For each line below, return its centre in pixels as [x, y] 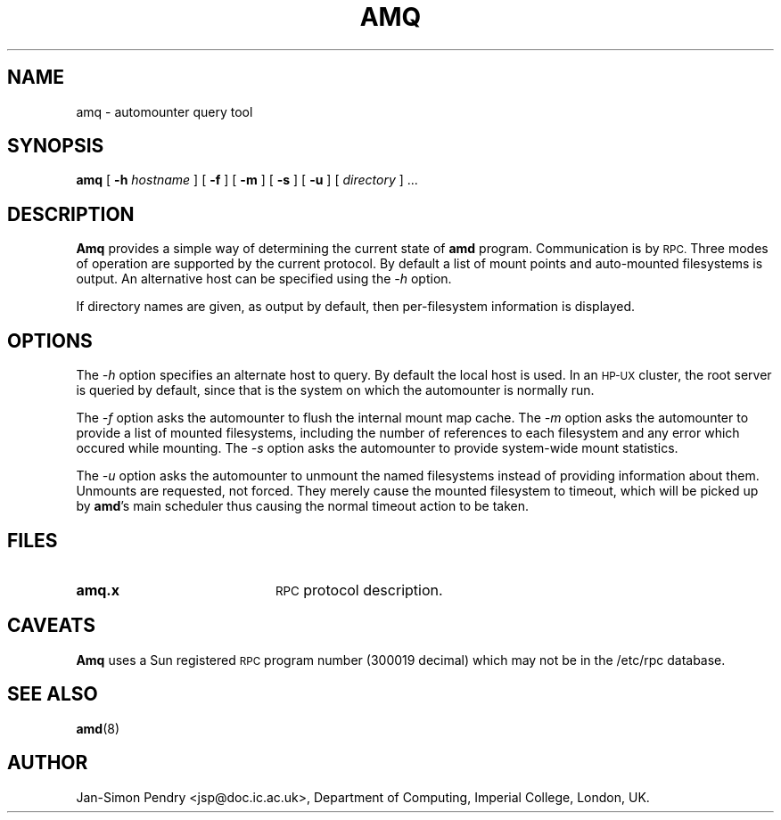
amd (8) [98, 728]
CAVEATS [51, 626]
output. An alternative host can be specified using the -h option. [264, 279]
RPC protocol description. [359, 590]
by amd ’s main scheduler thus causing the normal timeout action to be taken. [302, 506]
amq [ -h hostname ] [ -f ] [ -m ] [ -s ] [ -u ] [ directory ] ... [247, 180]
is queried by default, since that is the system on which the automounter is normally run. [335, 390]
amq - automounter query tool [164, 111]
